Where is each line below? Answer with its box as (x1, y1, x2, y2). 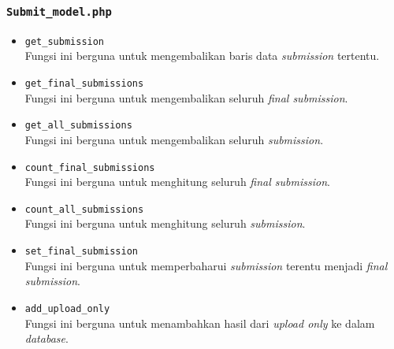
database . (24, 330, 69, 347)
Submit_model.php (6, 5, 112, 18)
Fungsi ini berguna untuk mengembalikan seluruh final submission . (24, 89, 348, 106)
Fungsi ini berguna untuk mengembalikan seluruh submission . (24, 131, 324, 147)
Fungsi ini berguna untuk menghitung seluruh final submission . (24, 173, 330, 190)
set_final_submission (24, 246, 138, 258)
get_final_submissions (24, 78, 144, 90)
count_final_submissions (24, 162, 155, 173)
